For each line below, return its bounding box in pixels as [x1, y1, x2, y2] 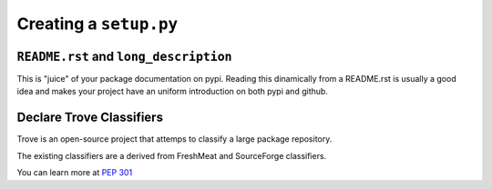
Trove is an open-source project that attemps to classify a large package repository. [16, 134, 333, 144]
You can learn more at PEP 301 [16, 167, 133, 178]
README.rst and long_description [16, 48, 232, 64]
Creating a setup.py [16, 14, 178, 34]
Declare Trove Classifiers [16, 110, 164, 125]
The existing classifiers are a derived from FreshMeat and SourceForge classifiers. [16, 150, 327, 161]
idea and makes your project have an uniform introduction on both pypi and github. [16, 86, 328, 97]
